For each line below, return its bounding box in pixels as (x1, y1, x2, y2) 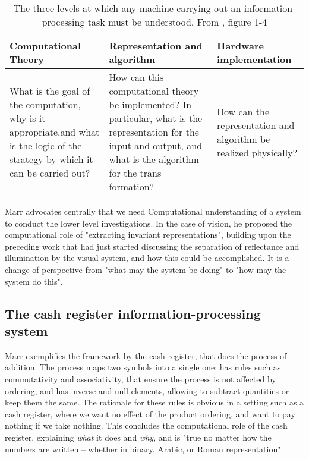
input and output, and (109, 139, 203, 152)
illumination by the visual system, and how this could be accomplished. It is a (5, 251, 289, 264)
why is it (10, 111, 46, 125)
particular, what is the (109, 111, 203, 125)
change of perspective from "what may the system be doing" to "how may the (5, 263, 286, 275)
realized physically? (217, 145, 298, 159)
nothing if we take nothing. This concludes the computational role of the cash (5, 419, 288, 432)
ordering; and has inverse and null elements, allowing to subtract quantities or (5, 384, 289, 397)
